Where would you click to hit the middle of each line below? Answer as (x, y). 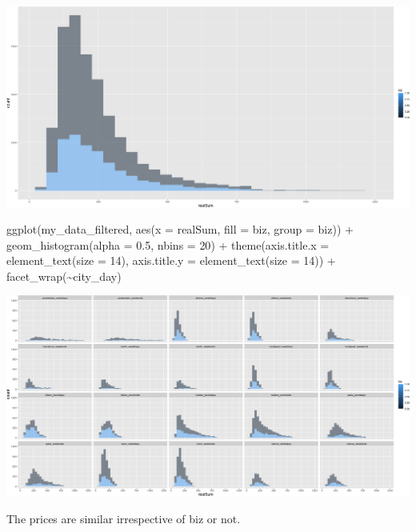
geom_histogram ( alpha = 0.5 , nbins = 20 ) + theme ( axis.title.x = (168, 244)
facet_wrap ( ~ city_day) (64, 276)
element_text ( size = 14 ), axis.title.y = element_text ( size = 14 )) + (171, 260)
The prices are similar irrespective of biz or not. (124, 518)
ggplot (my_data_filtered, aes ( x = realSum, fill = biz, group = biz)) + (180, 229)
